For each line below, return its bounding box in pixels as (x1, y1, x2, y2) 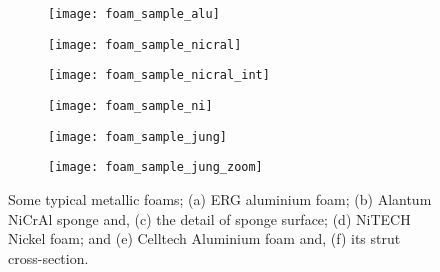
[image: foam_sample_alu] (48, 7, 220, 21)
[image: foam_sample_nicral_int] (48, 68, 270, 83)
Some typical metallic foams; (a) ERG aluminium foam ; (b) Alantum (8, 188, 432, 209)
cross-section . (8, 247, 89, 268)
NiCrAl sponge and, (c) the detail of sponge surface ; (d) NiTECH (8, 208, 411, 229)
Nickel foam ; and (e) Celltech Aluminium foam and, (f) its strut (8, 228, 401, 249)
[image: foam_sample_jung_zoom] (48, 160, 263, 175)
